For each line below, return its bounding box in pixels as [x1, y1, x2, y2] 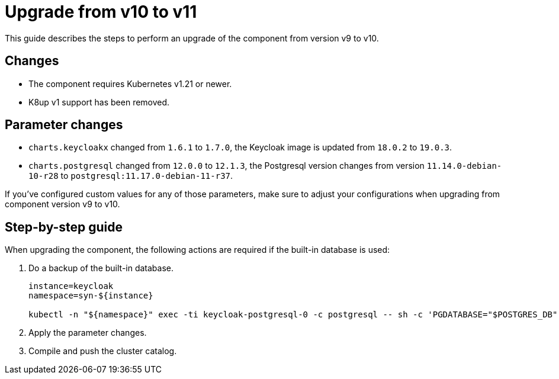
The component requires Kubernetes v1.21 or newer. [28, 78, 232, 89]
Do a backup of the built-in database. [28, 263, 174, 274]
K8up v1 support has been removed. [28, 97, 170, 107]
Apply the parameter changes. [28, 327, 147, 338]
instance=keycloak [28, 281, 114, 291]
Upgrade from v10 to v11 [5, 2, 197, 22]
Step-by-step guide [5, 219, 123, 235]
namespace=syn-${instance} [28, 291, 153, 301]
